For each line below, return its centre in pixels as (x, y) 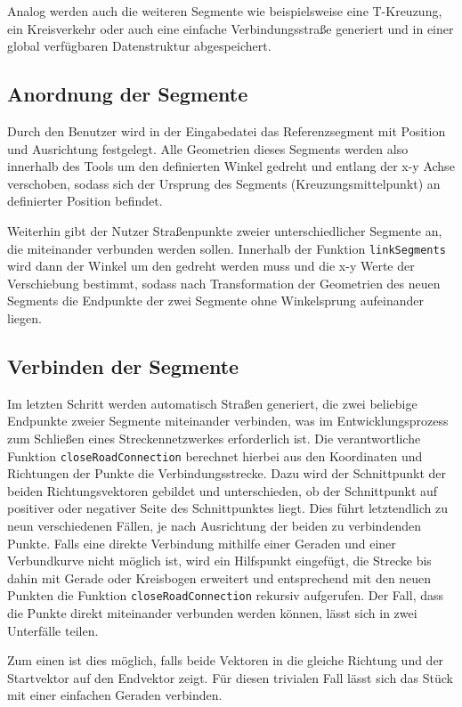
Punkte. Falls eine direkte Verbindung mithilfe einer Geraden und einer (202, 543)
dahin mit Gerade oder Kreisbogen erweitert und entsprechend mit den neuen (219, 577)
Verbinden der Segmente (123, 366)
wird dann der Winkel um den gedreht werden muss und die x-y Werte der (211, 266)
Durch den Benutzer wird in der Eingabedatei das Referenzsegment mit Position (227, 130)
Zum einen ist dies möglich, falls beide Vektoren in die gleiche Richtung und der (226, 660)
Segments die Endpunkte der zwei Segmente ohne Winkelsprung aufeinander (215, 301)
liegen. (24, 317)
